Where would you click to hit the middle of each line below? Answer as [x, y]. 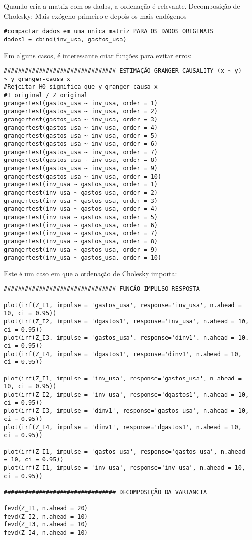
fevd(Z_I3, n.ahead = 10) [46, 525]
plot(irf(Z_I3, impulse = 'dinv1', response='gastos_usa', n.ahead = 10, [126, 411]
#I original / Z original [46, 95]
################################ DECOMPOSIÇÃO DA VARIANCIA [105, 492]
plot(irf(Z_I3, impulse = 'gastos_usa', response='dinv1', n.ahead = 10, [126, 338]
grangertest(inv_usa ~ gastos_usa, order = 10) [83, 258]
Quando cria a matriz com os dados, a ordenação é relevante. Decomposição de [122, 6]
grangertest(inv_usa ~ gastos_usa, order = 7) [81, 233]
